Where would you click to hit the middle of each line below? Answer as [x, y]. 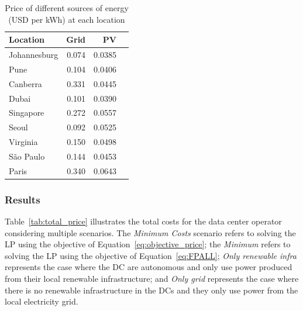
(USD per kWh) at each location [67, 19]
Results [23, 199]
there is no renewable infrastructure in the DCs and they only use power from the [151, 290]
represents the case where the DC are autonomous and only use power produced [149, 267]
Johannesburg [34, 55]
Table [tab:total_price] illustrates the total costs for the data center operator [143, 221]
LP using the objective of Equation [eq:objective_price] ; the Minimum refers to [148, 244]
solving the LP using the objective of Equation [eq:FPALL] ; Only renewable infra [151, 255]
